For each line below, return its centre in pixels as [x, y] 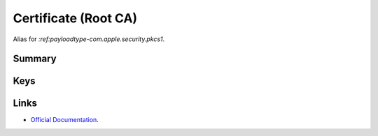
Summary [35, 59]
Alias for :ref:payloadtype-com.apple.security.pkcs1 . [89, 39]
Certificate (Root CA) [75, 18]
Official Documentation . [65, 120]
